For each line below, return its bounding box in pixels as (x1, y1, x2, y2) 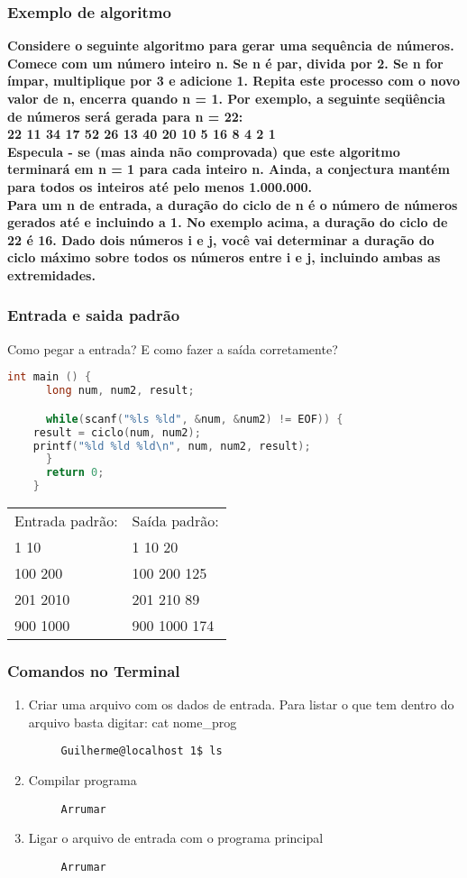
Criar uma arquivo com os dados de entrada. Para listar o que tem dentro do (28, 695, 454, 714)
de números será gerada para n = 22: (7, 106, 243, 125)
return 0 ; (45, 466, 105, 480)
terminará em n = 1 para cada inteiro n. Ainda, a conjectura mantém (7, 160, 450, 178)
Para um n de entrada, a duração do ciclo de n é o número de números (7, 195, 458, 214)
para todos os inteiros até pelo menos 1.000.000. (7, 177, 313, 196)
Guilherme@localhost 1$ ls (60, 745, 223, 758)
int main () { (7, 370, 92, 384)
